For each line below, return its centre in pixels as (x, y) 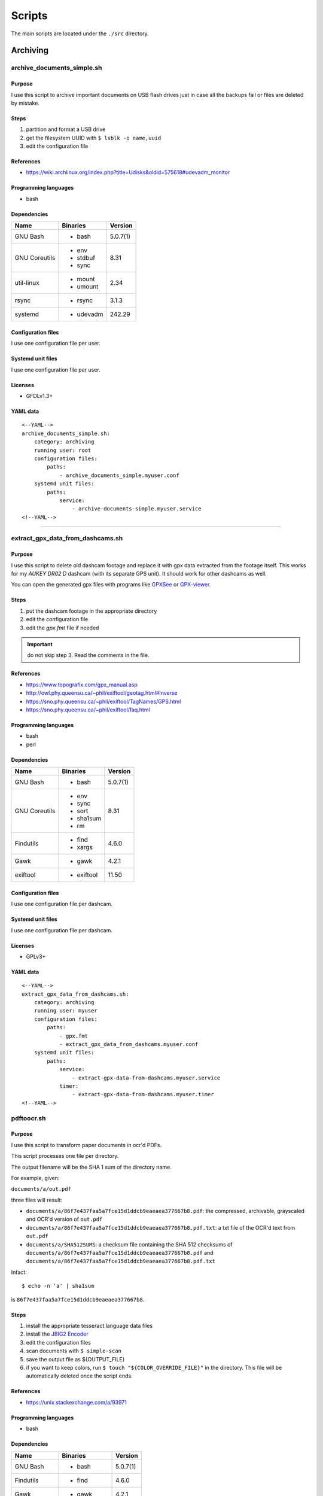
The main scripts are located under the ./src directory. (80, 34)
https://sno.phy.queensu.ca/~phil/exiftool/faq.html (88, 710)
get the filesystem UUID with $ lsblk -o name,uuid (94, 138)
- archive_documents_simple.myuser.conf (119, 475)
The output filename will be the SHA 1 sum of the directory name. (91, 1167)
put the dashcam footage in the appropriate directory (92, 611)
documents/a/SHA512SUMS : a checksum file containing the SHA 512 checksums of (129, 1244)
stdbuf (86, 258)
